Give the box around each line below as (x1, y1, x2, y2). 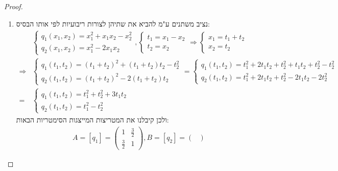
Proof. (4, 1, 23, 11)
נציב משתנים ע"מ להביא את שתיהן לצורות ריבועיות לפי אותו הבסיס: (16, 18, 210, 29)
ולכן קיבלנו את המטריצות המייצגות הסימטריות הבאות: (16, 114, 169, 125)
